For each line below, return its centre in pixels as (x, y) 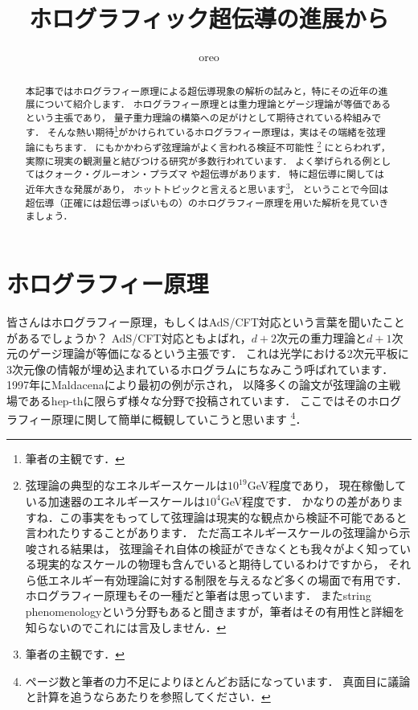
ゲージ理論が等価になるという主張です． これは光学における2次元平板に (219, 353)
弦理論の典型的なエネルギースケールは (127, 485)
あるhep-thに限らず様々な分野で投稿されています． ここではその (198, 400)
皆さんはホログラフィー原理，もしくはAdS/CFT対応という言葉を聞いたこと (206, 321)
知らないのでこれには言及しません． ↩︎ (126, 627)
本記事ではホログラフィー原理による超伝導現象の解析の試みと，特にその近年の (202, 90)
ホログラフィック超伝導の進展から (209, 18)
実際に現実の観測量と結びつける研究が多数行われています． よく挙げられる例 (199, 160)
